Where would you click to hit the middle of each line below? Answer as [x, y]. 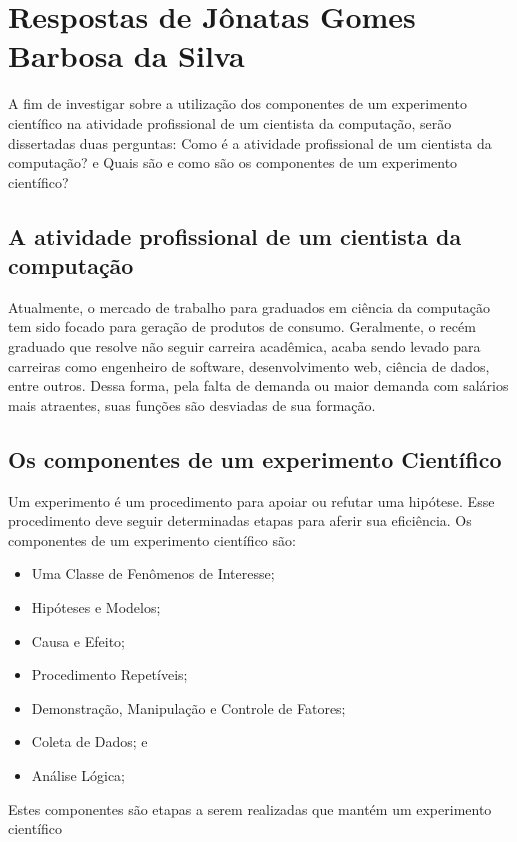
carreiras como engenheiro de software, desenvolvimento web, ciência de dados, [249, 365]
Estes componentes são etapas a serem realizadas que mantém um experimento [250, 808]
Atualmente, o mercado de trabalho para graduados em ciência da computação [249, 306]
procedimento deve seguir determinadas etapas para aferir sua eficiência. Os [240, 520]
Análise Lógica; [78, 774]
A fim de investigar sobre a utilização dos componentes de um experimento [237, 103]
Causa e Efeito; [78, 640]
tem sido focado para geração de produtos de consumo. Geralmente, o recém [242, 326]
